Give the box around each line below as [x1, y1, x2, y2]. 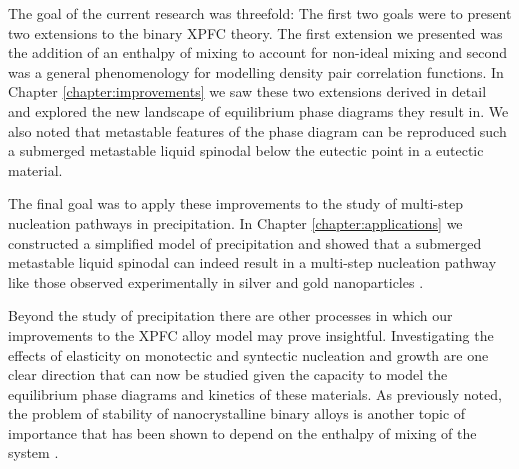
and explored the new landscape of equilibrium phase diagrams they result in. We [8, 100, 509, 121]
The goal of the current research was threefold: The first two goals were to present [8, 3, 512, 23]
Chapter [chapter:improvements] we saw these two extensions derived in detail [8, 81, 487, 102]
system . [8, 442, 59, 463]
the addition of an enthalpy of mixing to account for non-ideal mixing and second [8, 42, 508, 63]
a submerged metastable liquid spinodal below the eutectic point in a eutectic [8, 140, 484, 161]
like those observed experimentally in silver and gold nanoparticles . [8, 271, 424, 292]
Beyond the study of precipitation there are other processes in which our [8, 305, 453, 326]
